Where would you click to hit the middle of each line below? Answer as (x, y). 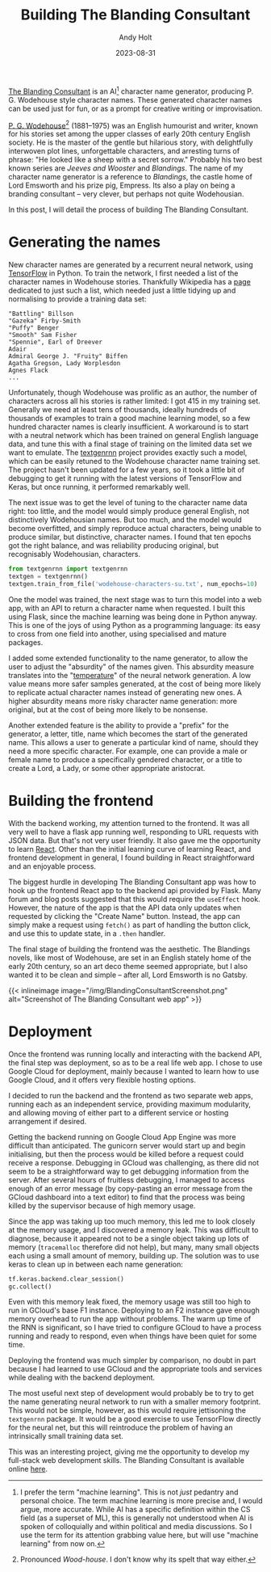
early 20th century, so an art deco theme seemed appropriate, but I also (128, 966)
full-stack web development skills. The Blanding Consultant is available (126, 1460)
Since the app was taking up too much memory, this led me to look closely (132, 1221)
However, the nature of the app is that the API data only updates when (125, 908)
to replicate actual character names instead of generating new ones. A (125, 692)
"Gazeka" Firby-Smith (45, 321)
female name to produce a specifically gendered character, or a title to (125, 759)
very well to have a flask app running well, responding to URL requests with (133, 832)
